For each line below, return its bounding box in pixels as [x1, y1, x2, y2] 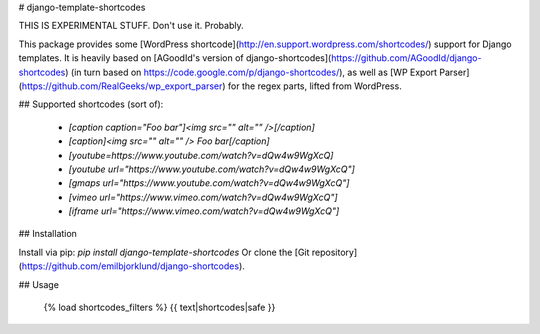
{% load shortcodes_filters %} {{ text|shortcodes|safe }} [43, 301, 276, 314]
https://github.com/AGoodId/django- [330, 52, 482, 64]
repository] [311, 246, 358, 258]
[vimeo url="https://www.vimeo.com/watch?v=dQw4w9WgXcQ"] [68, 191, 339, 203]
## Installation [18, 228, 77, 240]
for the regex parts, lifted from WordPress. [227, 80, 402, 92]
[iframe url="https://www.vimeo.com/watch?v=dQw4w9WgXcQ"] [68, 205, 340, 217]
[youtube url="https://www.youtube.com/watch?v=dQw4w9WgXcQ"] [68, 163, 355, 175]
